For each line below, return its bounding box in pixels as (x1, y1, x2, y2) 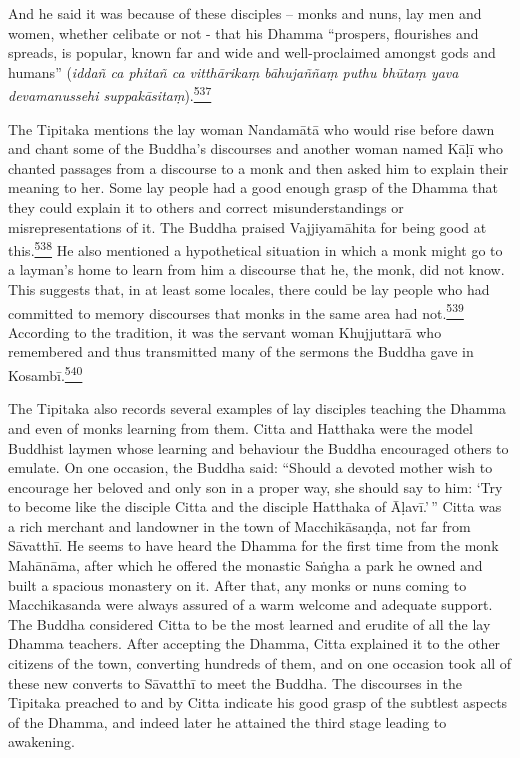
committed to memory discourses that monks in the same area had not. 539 (8, 299, 464, 323)
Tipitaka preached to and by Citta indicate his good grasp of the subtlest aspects (8, 692, 508, 713)
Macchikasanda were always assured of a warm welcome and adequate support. (8, 594, 493, 615)
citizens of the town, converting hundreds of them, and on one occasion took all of (8, 653, 512, 674)
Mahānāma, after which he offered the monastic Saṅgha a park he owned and (8, 555, 483, 576)
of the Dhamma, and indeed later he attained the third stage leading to (8, 711, 447, 732)
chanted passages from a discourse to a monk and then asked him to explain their (8, 157, 509, 178)
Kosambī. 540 (8, 362, 83, 385)
